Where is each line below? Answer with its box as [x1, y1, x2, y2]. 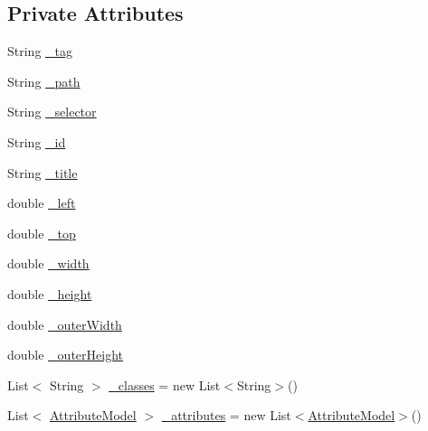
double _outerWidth [7, 314, 122, 333]
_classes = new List [109, 375, 221, 394]
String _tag [7, 42, 73, 61]
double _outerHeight [7, 345, 124, 364]
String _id [7, 132, 66, 151]
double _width [7, 254, 90, 273]
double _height [7, 284, 92, 303]
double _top [7, 223, 76, 242]
